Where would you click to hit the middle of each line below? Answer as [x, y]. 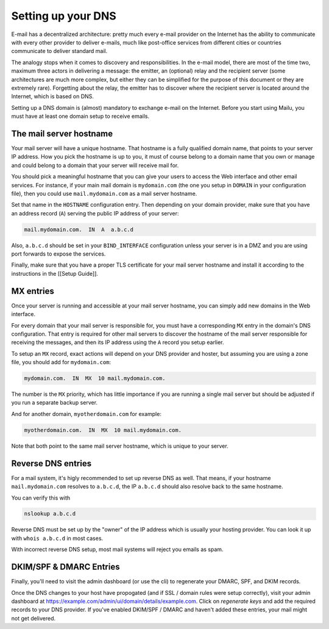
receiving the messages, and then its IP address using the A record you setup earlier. [118, 342]
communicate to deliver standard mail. [59, 51]
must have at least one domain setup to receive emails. [80, 117]
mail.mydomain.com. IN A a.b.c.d [79, 229]
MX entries [33, 291]
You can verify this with [41, 498]
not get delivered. [34, 618]
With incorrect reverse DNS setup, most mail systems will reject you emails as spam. [117, 550]
